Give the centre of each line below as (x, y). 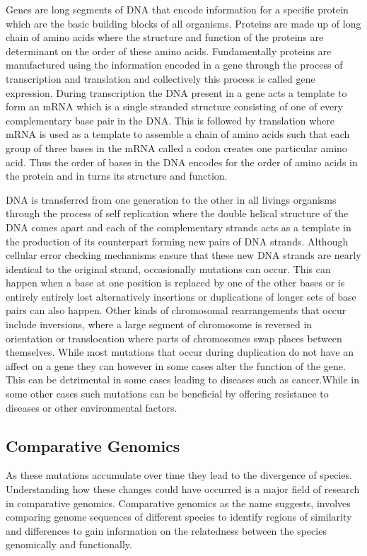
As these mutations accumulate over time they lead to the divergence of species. (179, 475)
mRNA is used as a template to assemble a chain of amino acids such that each (178, 134)
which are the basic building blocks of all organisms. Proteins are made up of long (183, 23)
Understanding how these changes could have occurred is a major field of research (183, 489)
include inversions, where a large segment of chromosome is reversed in (159, 324)
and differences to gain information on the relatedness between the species (166, 530)
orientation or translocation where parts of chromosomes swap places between (174, 338)
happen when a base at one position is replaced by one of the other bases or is (175, 283)
